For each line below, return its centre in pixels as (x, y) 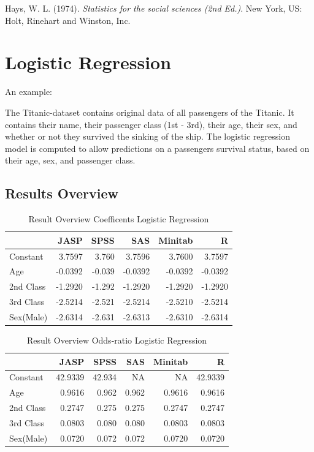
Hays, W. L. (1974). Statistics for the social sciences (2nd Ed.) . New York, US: (154, 8)
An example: (29, 92)
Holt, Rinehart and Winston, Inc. (68, 20)
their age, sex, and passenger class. (70, 160)
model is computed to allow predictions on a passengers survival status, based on (157, 148)
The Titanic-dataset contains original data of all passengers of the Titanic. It (150, 112)
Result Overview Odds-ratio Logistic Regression (117, 340)
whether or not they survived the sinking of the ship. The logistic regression (147, 136)
